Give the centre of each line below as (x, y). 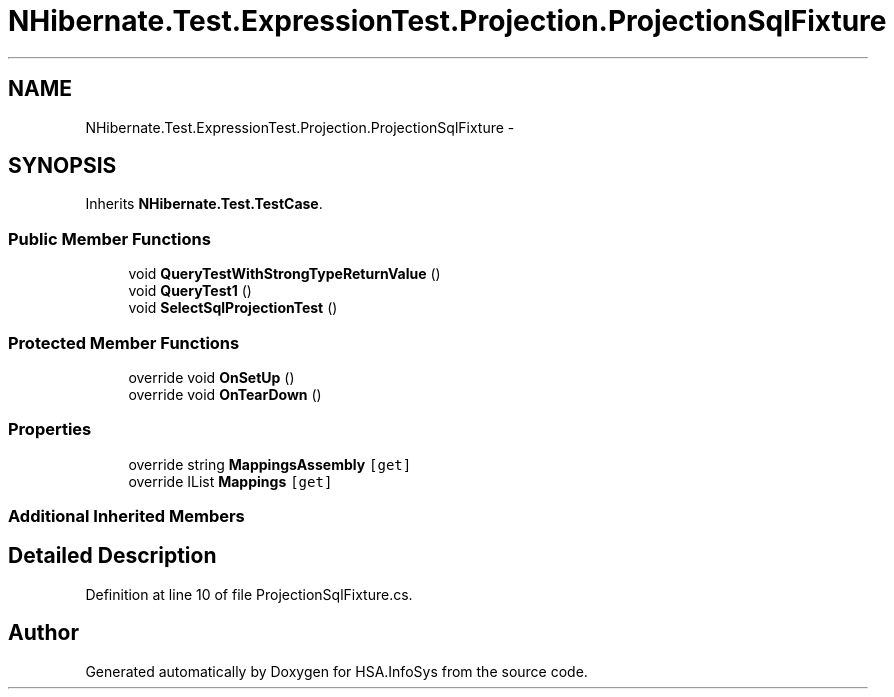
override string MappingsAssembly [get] (270, 464)
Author (43, 633)
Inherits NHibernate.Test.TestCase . (204, 204)
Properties (50, 429)
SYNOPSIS (62, 166)
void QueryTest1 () (190, 291)
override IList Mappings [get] (230, 481)
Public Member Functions (109, 238)
